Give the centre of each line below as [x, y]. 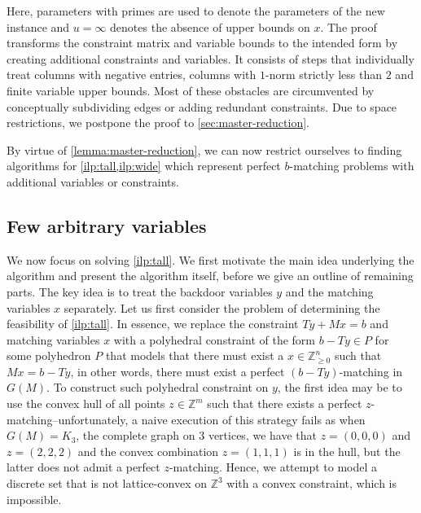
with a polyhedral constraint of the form [214, 339]
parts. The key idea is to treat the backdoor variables [140, 291]
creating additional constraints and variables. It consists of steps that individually [210, 58]
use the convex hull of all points [86, 403]
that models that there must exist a [195, 355]
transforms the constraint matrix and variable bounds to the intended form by [202, 43]
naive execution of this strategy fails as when [253, 419]
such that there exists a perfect [285, 403]
